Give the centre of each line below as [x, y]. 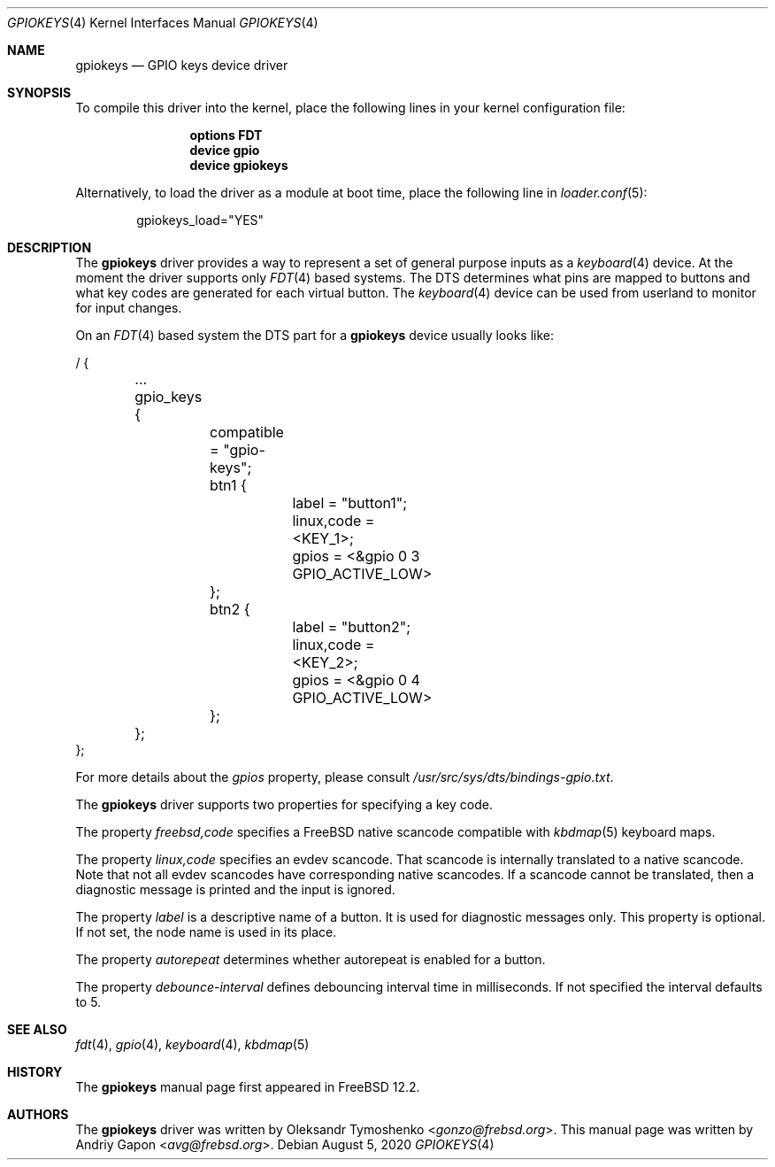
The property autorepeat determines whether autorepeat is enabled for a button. [311, 959]
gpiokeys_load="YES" [200, 220]
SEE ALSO [37, 1029]
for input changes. [129, 308]
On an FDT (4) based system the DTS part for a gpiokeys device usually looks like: [315, 335]
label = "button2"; [351, 627]
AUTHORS [38, 1114]
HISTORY [35, 1072]
